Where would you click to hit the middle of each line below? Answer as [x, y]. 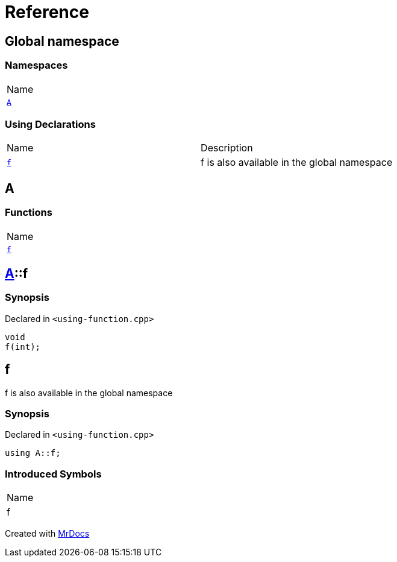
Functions [29, 213]
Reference [47, 12]
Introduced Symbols [53, 474]
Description [227, 148]
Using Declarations [50, 124]
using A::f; [33, 453]
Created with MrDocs [47, 534]
